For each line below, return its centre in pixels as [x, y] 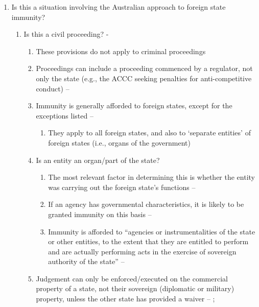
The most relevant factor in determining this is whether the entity [151, 177]
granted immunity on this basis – [100, 214]
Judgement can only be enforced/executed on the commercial [132, 278]
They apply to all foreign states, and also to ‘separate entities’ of [149, 133]
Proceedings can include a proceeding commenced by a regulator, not [144, 68]
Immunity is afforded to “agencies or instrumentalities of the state [152, 231]
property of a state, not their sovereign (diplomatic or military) [135, 288]
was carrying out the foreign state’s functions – [122, 187]
